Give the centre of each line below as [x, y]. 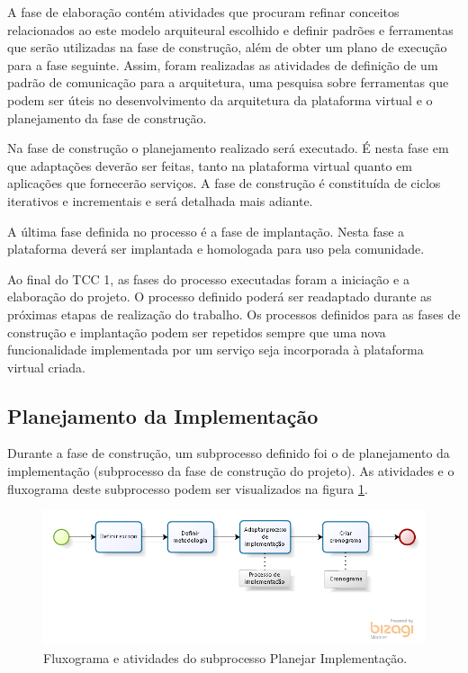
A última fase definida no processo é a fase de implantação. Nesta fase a [206, 231]
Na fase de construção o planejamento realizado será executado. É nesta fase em [228, 148]
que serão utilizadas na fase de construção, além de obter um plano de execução [227, 47]
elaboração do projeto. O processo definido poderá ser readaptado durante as [220, 296]
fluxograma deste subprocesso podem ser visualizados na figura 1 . [188, 488]
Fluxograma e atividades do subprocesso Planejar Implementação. [225, 657]
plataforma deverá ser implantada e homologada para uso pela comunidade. [216, 249]
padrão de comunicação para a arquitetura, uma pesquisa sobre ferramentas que [228, 82]
